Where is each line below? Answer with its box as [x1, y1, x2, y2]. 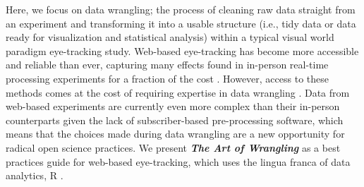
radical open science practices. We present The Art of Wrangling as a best [6, 140, 341, 155]
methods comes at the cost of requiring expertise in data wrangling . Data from [6, 85, 350, 99]
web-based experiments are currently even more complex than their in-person [6, 99, 340, 114]
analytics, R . [6, 168, 63, 183]
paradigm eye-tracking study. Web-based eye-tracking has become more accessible [6, 43, 359, 58]
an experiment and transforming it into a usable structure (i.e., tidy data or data [6, 16, 356, 30]
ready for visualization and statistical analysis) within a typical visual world [6, 30, 334, 44]
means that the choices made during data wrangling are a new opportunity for [6, 126, 345, 141]
